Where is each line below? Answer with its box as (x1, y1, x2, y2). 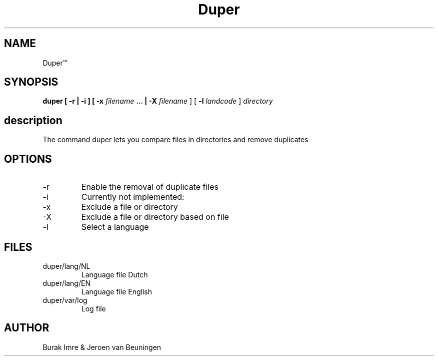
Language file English (81, 287, 152, 296)
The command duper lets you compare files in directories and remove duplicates (42, 135, 308, 144)
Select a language (81, 222, 149, 232)
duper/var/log (42, 295, 87, 304)
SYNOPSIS (4, 76, 58, 89)
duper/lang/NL (42, 261, 90, 270)
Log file (81, 304, 106, 313)
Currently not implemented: (81, 192, 184, 202)
